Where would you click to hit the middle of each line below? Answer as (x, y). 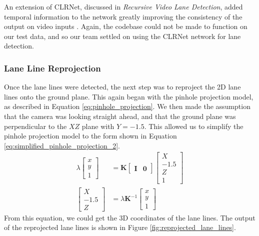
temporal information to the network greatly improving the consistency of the (123, 16)
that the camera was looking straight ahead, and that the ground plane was (120, 116)
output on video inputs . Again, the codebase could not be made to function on (126, 26)
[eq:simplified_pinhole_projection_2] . (62, 145)
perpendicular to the (35, 126)
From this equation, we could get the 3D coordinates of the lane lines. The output (130, 217)
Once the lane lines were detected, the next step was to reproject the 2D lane (122, 87)
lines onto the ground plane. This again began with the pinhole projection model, (129, 96)
